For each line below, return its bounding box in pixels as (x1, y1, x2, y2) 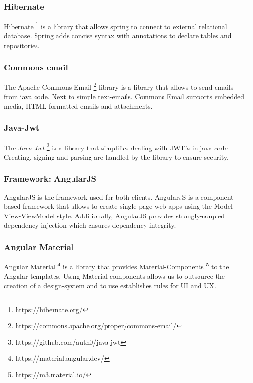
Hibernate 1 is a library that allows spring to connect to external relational (4, 20, 227, 31)
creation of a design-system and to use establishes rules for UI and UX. (4, 281, 216, 291)
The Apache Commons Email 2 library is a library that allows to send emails (4, 80, 234, 92)
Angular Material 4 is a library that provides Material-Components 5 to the (4, 260, 229, 271)
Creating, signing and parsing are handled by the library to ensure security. (4, 151, 229, 162)
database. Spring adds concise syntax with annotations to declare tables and (4, 31, 232, 41)
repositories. (4, 40, 40, 50)
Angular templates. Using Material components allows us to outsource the (4, 271, 225, 281)
